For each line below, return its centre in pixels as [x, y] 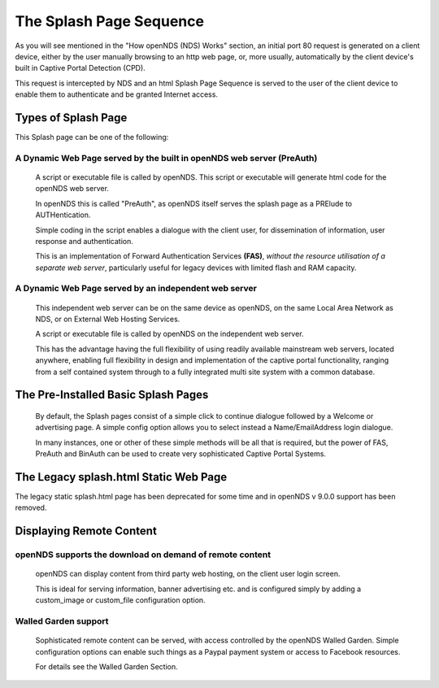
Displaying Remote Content [86, 531]
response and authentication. [85, 241]
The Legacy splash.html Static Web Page [121, 477]
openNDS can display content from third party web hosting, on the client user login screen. [188, 574]
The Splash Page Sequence [110, 21]
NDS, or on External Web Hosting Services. [108, 319]
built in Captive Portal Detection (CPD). [80, 68]
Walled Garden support [62, 621]
